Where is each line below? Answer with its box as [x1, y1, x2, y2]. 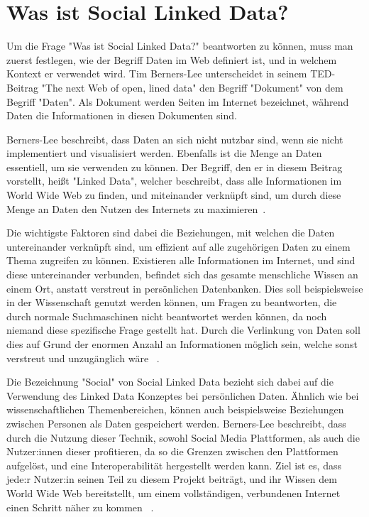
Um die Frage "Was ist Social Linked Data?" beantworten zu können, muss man [6, 38, 353, 53]
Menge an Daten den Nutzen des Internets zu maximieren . [6, 201, 266, 216]
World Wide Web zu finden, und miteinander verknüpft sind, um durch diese [6, 187, 341, 202]
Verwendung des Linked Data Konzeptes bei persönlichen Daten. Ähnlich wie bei [6, 388, 359, 403]
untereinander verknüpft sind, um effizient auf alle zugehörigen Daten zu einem [6, 239, 351, 254]
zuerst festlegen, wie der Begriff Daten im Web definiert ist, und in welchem [6, 52, 337, 67]
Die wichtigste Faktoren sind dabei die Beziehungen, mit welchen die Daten [6, 225, 335, 240]
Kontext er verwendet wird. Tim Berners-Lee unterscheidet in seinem [6, 66, 307, 81]
